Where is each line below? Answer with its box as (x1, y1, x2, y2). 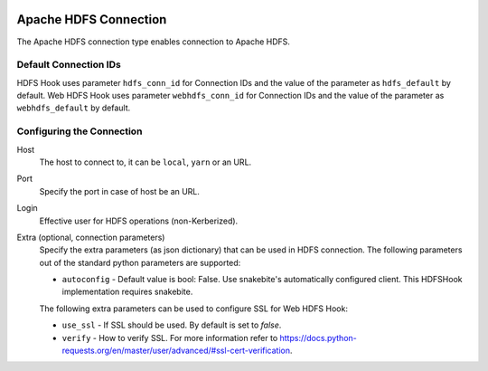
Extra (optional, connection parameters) (16, 232, 165, 243)
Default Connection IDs (16, 59, 121, 71)
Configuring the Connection (16, 125, 143, 138)
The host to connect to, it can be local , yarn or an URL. (39, 157, 252, 167)
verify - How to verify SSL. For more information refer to (61, 332, 278, 343)
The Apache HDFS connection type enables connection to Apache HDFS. (16, 36, 291, 47)
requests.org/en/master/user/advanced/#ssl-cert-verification (61, 345, 291, 357)
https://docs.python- (279, 332, 357, 343)
